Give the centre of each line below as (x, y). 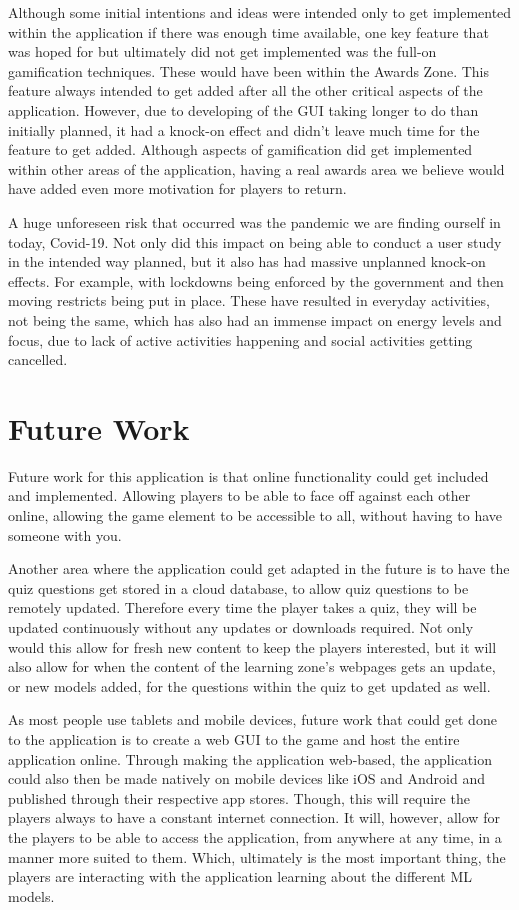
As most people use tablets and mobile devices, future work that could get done (252, 719)
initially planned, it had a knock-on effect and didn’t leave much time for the (244, 129)
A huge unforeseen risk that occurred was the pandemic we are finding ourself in (254, 221)
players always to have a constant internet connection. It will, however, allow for (254, 817)
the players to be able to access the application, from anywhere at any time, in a (255, 836)
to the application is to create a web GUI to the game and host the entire (234, 738)
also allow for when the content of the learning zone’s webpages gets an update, (252, 666)
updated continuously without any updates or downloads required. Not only (241, 626)
